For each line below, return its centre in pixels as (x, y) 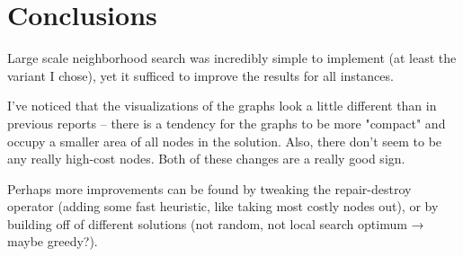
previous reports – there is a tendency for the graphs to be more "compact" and (227, 123)
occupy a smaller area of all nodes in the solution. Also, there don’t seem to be (225, 141)
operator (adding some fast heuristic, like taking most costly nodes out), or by (223, 206)
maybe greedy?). (53, 241)
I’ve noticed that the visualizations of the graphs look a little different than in (222, 106)
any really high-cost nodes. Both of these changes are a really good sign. (206, 159)
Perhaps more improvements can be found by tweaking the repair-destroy (209, 188)
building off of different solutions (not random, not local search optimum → (216, 223)
